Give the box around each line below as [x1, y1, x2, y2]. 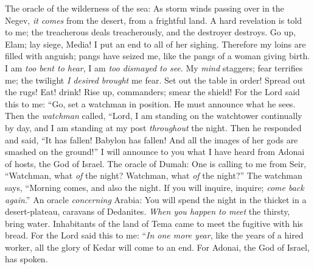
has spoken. [5, 253, 48, 265]
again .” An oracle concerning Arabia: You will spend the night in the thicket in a [5, 193, 307, 206]
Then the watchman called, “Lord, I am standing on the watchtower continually [5, 109, 302, 122]
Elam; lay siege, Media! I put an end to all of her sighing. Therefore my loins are [5, 37, 306, 50]
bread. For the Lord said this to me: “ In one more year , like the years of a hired [5, 229, 304, 242]
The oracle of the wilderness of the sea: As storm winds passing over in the [5, 2, 284, 14]
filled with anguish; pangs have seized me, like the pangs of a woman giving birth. [5, 49, 310, 62]
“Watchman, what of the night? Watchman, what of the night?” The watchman [5, 169, 302, 182]
